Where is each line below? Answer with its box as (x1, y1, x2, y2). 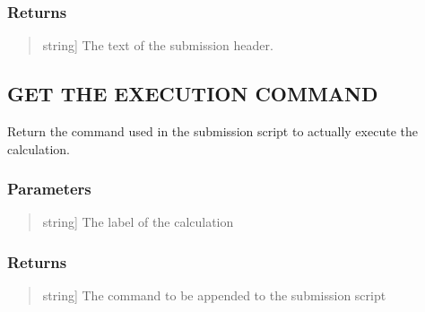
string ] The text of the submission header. (42, 36, 273, 55)
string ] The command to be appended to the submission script (42, 286, 386, 305)
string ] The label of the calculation (42, 212, 234, 231)
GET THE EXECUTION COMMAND (7, 80, 378, 108)
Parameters (7, 178, 91, 200)
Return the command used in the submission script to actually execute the (7, 122, 418, 141)
